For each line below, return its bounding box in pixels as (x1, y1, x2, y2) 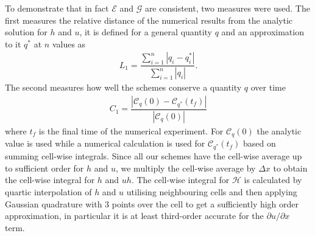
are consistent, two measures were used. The (144, 2, 310, 14)
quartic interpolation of (5, 186, 92, 198)
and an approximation (221, 26, 304, 38)
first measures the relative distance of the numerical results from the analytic (5, 13, 292, 26)
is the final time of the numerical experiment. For (38, 124, 224, 137)
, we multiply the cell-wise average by (115, 161, 256, 174)
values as (52, 37, 86, 50)
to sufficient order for (5, 161, 84, 174)
